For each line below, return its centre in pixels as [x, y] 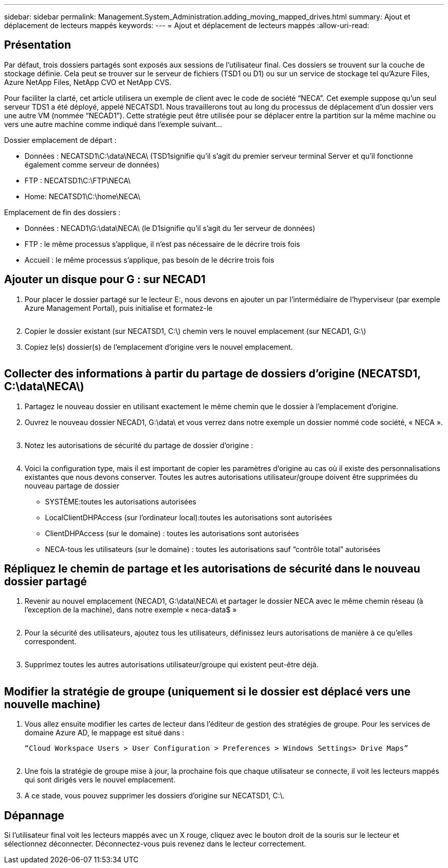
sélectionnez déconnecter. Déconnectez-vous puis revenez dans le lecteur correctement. [155, 844]
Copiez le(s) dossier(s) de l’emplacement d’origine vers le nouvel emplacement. [159, 347]
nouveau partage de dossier [72, 485]
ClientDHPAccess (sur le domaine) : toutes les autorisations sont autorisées [172, 533]
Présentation [38, 45]
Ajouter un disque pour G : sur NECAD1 [105, 280]
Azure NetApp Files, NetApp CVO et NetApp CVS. [88, 82]
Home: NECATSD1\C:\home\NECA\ [83, 196]
